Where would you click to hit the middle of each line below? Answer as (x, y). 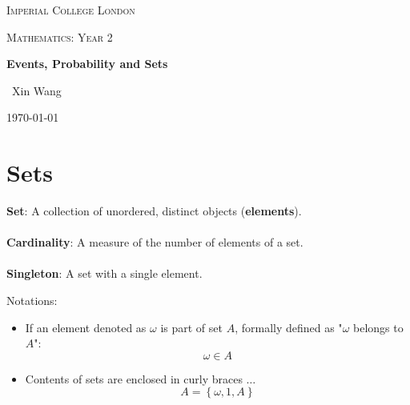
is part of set (191, 327)
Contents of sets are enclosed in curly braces (134, 378)
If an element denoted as (86, 327)
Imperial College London (71, 10)
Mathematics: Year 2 (60, 36)
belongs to (378, 327)
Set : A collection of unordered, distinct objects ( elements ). (154, 211)
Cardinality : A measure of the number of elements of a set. (155, 242)
